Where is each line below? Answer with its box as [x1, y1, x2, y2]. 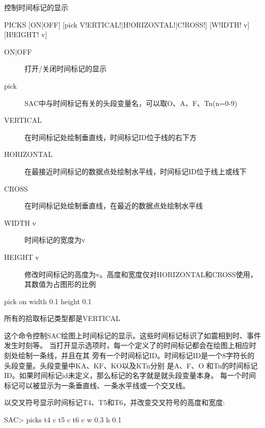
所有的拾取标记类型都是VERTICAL [4, 313, 120, 324]
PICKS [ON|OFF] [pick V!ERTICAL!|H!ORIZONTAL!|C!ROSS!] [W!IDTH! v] [4, 19, 250, 30]
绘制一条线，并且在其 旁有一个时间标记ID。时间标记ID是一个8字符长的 [18, 350, 255, 361]
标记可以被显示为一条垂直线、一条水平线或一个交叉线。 [4, 380, 190, 390]
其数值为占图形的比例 [24, 279, 96, 289]
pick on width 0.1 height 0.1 [4, 296, 92, 306]
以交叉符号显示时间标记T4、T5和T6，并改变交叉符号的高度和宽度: [4, 397, 225, 408]
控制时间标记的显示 [4, 2, 68, 12]
